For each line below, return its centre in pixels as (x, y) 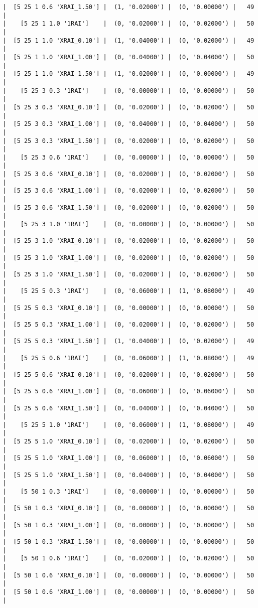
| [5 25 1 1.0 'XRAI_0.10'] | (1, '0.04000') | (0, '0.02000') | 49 (128, 40)
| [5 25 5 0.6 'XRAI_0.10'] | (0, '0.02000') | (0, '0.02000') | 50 (128, 374)
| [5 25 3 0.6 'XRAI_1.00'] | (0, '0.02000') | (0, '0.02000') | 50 (128, 191)
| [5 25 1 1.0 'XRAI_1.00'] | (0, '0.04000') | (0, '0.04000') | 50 (128, 57)
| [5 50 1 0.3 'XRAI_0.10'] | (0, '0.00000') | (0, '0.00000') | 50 (128, 508)
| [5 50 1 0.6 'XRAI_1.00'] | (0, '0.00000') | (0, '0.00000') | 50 (128, 592)
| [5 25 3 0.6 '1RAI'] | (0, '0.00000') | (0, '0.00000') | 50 (128, 157)
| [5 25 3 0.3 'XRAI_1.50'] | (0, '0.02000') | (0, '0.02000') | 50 (128, 141)
